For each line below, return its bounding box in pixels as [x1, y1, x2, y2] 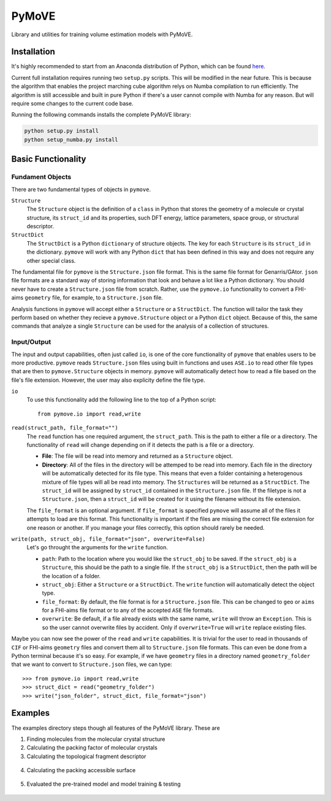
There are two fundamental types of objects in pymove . [11, 185, 151, 193]
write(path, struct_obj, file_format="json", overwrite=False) [11, 535, 205, 543]
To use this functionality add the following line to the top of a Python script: [26, 396, 217, 403]
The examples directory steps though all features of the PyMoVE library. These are [11, 724, 220, 732]
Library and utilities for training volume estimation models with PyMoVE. [11, 31, 193, 38]
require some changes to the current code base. [11, 100, 134, 107]
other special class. [26, 257, 76, 264]
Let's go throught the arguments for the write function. [26, 544, 169, 551]
